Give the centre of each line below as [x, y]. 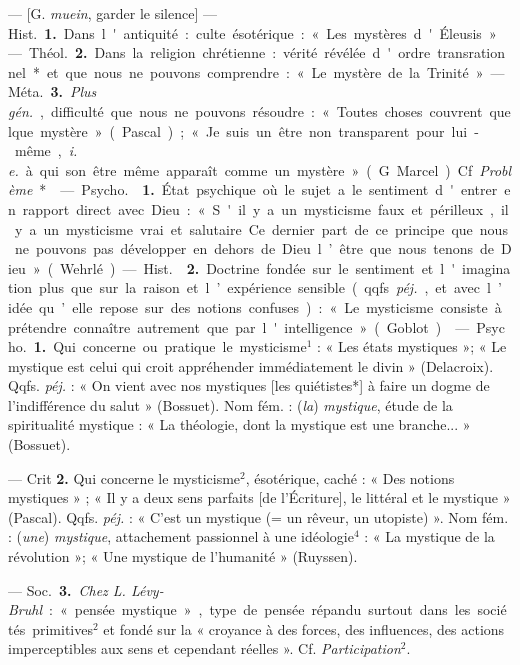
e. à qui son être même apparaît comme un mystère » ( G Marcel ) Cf [240, 169]
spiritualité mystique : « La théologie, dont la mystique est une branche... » [239, 424]
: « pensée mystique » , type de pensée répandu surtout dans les [260, 609]
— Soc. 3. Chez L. [67, 589]
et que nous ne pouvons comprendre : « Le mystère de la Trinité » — [275, 71]
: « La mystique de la [429, 536]
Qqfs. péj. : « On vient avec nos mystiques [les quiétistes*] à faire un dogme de [249, 385]
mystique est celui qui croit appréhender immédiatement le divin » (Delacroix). [251, 365]
